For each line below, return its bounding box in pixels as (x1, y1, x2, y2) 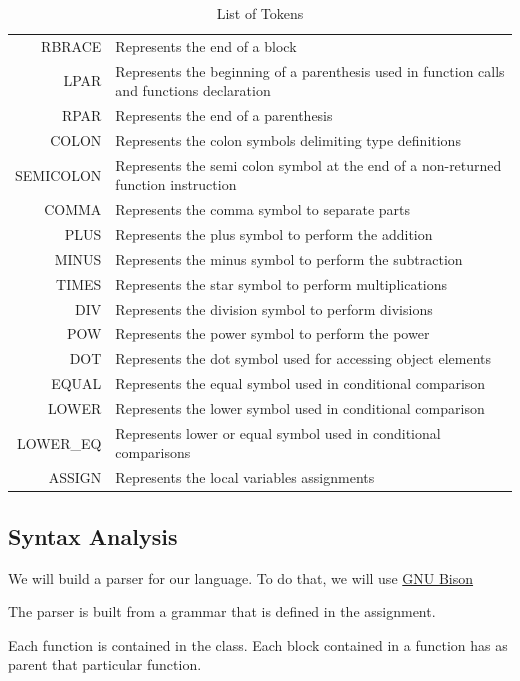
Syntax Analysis (8, 520, 178, 551)
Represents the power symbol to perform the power (115, 323, 430, 344)
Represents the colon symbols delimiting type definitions (115, 129, 461, 150)
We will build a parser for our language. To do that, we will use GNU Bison (8, 567, 474, 588)
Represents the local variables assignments (115, 467, 375, 488)
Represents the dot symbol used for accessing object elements (115, 348, 491, 369)
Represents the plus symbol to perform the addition (115, 224, 433, 245)
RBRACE (41, 35, 102, 56)
